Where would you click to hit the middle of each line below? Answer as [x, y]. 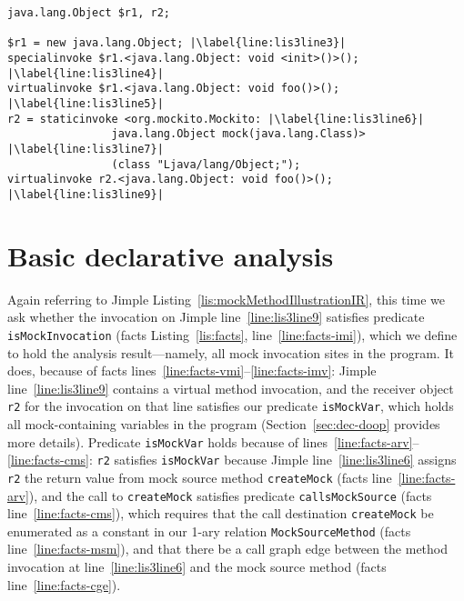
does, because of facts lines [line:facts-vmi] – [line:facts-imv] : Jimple [192, 371]
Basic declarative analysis [171, 255]
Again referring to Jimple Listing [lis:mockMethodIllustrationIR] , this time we [226, 299]
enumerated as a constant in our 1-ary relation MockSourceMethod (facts [209, 531]
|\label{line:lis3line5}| [86, 103]
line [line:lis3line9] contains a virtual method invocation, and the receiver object [231, 388]
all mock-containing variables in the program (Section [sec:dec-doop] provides [224, 423]
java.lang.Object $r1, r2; [89, 13]
